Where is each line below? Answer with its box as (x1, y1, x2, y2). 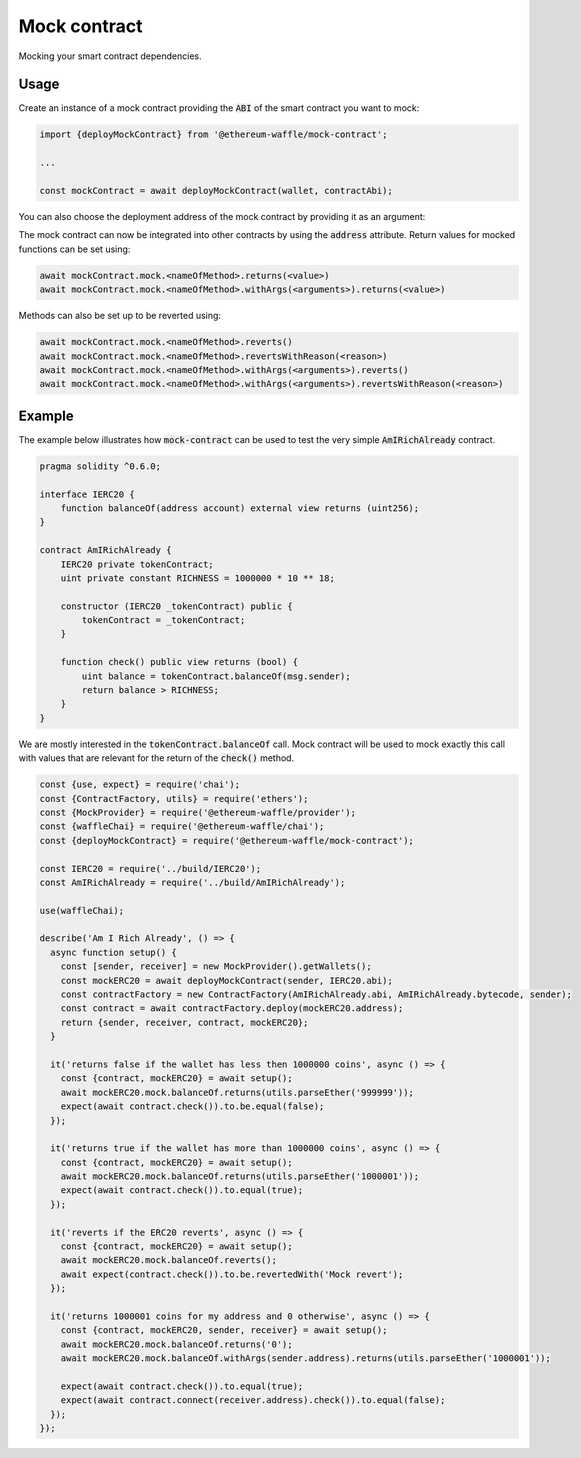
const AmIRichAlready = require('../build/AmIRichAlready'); (39, 876, 346, 888)
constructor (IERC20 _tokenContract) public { (60, 600, 294, 612)
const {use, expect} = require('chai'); (39, 779, 240, 790)
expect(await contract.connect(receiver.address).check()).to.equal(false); (60, 1395, 446, 1406)
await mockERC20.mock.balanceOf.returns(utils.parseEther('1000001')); (60, 1171, 420, 1182)
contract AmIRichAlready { (39, 545, 172, 556)
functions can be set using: (18, 243, 131, 255)
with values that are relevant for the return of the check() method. (18, 752, 295, 764)
